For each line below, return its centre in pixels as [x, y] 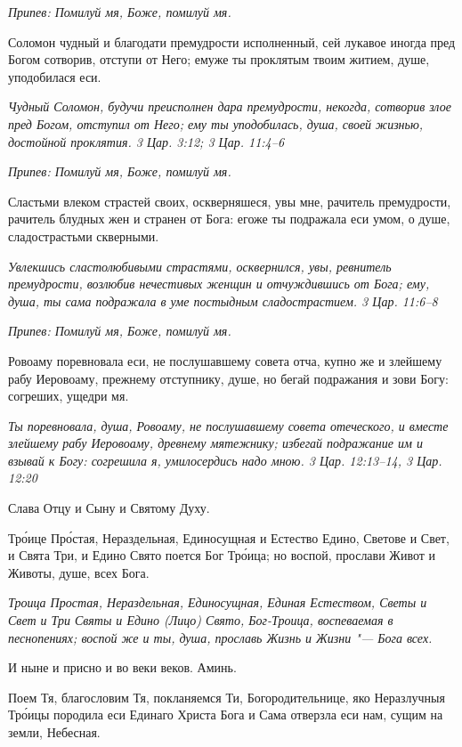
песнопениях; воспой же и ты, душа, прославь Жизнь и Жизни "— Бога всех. [220, 637]
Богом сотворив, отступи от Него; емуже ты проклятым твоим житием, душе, [219, 59]
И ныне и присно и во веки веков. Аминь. [122, 667]
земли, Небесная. [54, 732]
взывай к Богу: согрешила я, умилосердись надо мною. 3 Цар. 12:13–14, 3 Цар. [225, 460]
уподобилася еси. [55, 76]
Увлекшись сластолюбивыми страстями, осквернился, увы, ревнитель [200, 266]
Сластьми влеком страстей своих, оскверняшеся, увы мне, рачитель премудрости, [230, 201]
